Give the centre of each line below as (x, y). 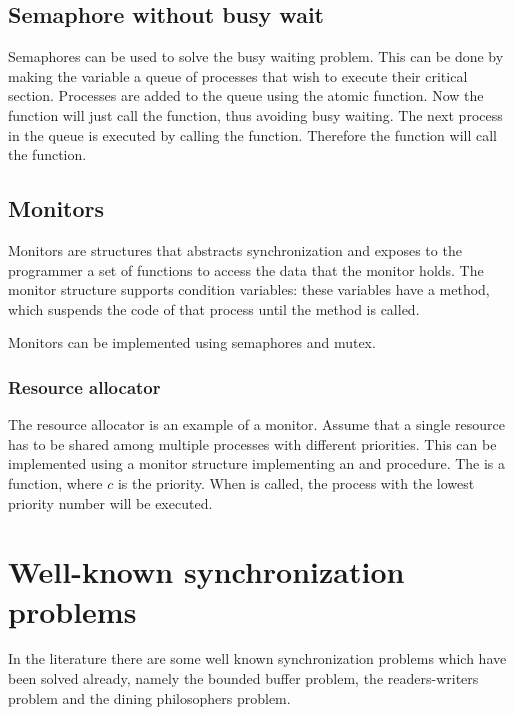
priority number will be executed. (110, 502)
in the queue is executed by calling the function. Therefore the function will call (253, 134)
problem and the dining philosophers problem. (149, 697)
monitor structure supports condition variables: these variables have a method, (249, 289)
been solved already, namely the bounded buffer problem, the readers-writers (243, 678)
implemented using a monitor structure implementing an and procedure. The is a (257, 463)
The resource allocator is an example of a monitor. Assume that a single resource (256, 424)
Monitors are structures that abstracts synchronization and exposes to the (235, 249)
